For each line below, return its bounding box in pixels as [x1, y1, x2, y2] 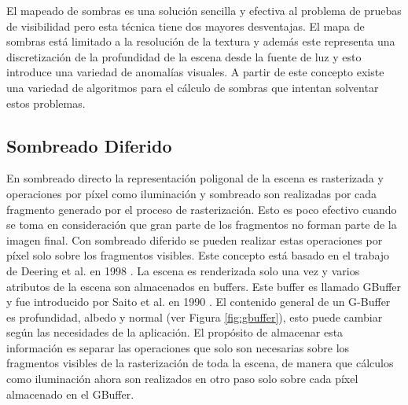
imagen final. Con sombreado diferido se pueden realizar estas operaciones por [6, 231, 383, 248]
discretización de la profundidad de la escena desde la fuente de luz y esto [6, 48, 362, 64]
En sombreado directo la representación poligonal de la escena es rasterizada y [6, 170, 384, 186]
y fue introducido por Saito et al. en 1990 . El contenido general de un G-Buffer [6, 293, 391, 310]
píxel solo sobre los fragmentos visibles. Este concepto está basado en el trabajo [6, 247, 390, 263]
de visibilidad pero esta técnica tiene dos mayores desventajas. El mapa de [6, 17, 365, 34]
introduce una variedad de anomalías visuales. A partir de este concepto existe [6, 64, 384, 80]
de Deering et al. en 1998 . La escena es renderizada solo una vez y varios [6, 262, 360, 278]
